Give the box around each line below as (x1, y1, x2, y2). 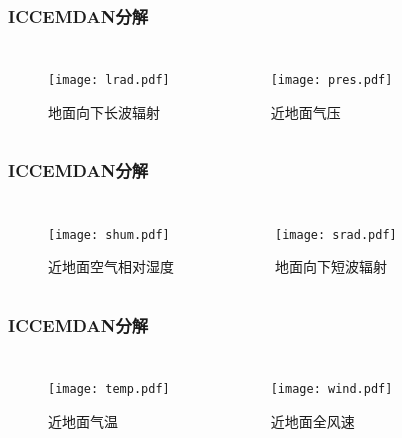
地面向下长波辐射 (48, 101, 160, 122)
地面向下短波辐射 (275, 256, 387, 277)
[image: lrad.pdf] (48, 73, 170, 88)
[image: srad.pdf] (275, 227, 397, 242)
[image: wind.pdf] (270, 382, 393, 397)
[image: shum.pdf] (48, 227, 170, 242)
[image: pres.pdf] (270, 73, 393, 88)
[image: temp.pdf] (48, 382, 170, 397)
